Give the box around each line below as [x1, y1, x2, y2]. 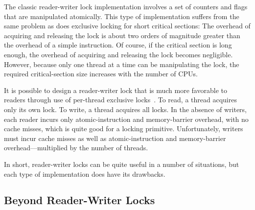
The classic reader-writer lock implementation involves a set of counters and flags [4, 1, 248, 11]
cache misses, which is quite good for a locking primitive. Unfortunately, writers [4, 123, 243, 134]
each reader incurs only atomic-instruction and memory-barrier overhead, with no [4, 114, 249, 124]
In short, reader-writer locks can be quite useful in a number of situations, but [4, 159, 239, 169]
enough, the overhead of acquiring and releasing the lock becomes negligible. [4, 49, 233, 59]
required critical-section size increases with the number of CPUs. [4, 69, 198, 79]
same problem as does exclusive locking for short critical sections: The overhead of [4, 21, 251, 31]
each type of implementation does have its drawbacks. [4, 168, 165, 179]
